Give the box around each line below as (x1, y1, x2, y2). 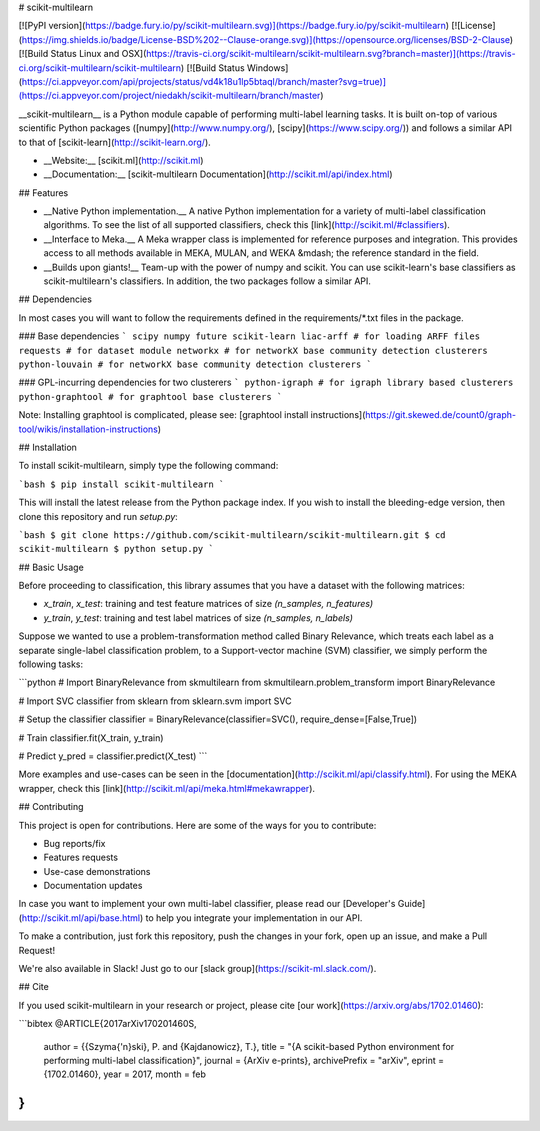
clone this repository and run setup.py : (18, 510, 179, 522)
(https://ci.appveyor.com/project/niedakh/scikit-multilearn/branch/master (18, 90, 321, 102)
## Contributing (18, 801, 84, 813)
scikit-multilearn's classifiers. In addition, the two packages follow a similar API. (43, 275, 372, 287)
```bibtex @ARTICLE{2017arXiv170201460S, (18, 1018, 197, 1030)
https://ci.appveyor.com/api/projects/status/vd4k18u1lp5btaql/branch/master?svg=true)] (21, 75, 387, 87)
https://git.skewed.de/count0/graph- (365, 409, 517, 421)
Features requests (43, 851, 119, 864)
